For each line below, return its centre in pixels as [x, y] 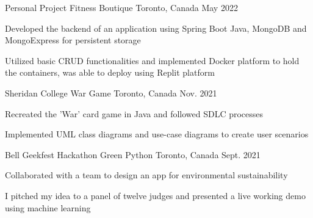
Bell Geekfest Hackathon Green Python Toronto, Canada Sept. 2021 [133, 154]
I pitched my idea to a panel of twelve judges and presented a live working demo [155, 195]
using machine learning [48, 207]
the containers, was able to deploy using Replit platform [110, 72]
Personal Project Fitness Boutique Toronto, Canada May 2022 [121, 7]
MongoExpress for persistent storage [73, 40]
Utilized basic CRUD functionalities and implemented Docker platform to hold [152, 60]
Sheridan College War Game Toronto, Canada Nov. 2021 [111, 93]
